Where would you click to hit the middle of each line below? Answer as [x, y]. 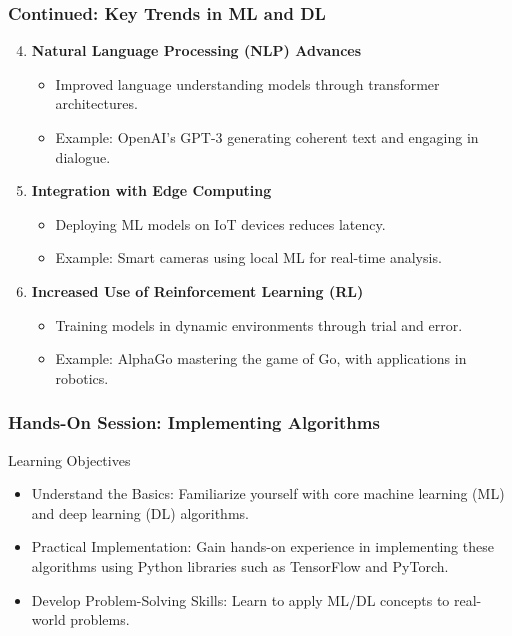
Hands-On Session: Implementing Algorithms [194, 422]
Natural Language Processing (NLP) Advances [196, 50]
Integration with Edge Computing [151, 190]
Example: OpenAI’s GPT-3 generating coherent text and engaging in [267, 137]
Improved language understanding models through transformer [247, 83]
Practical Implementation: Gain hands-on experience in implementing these [262, 546]
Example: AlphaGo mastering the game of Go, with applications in [261, 358]
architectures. [96, 103]
